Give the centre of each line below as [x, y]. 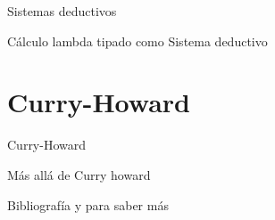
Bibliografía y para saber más [88, 204]
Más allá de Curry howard [79, 174]
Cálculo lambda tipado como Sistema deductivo [137, 41]
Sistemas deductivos [62, 11]
